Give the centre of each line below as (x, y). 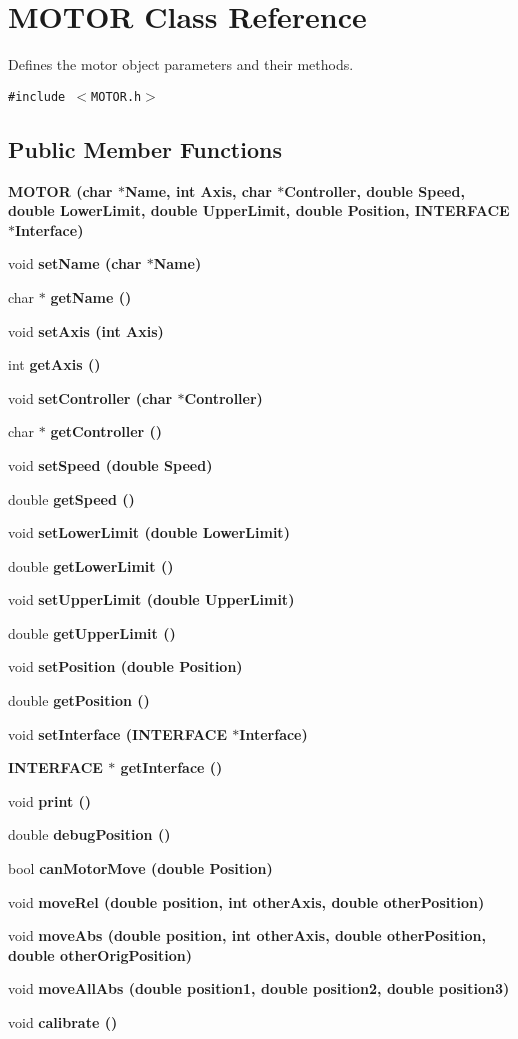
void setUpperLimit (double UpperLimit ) (151, 599)
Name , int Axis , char (198, 190)
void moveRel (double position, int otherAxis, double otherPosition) (246, 901)
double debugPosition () (89, 834)
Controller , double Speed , (374, 190)
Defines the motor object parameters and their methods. (181, 64)
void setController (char (90, 397)
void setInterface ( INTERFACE (117, 733)
